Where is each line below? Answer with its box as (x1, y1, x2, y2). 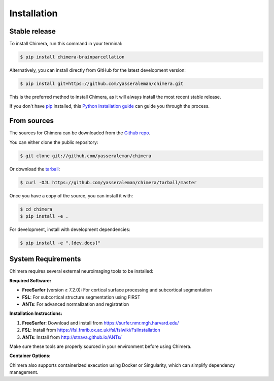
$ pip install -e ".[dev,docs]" (20, 240, 101, 246)
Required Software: (9, 277, 52, 283)
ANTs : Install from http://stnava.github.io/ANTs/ (22, 334, 122, 340)
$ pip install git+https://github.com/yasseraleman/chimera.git (20, 81, 184, 86)
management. (9, 369, 39, 375)
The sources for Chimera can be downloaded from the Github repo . (9, 130, 151, 136)
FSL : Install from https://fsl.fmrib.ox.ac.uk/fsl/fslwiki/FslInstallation (22, 327, 161, 333)
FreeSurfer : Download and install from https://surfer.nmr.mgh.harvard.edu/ (22, 319, 179, 326)
